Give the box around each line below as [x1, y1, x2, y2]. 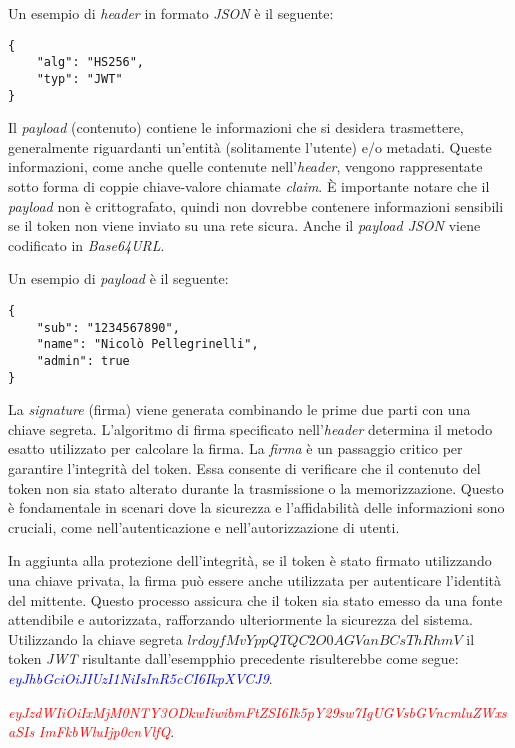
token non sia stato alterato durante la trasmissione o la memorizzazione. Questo [8, 477, 504, 498]
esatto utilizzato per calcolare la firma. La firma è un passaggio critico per [8, 438, 463, 459]
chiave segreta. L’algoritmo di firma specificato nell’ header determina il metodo [8, 418, 493, 439]
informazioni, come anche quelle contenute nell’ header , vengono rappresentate [8, 156, 483, 177]
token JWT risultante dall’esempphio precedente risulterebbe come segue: [8, 648, 459, 669]
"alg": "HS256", [36, 55, 145, 70]
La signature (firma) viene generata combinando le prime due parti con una [8, 399, 471, 420]
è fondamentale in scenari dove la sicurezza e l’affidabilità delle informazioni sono [8, 497, 505, 518]
